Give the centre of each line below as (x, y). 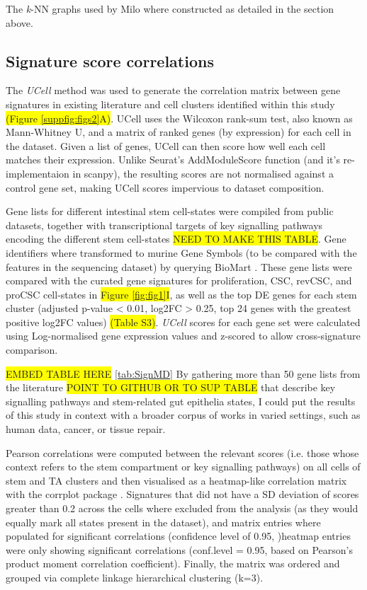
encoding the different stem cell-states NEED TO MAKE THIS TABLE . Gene (176, 239)
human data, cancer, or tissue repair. (86, 429)
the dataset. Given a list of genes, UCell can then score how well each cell (166, 145)
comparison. (32, 350)
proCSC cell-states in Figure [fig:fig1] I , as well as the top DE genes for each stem (181, 294)
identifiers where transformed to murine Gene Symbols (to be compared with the (181, 252)
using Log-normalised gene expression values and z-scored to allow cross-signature (183, 336)
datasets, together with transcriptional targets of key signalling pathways (164, 225)
